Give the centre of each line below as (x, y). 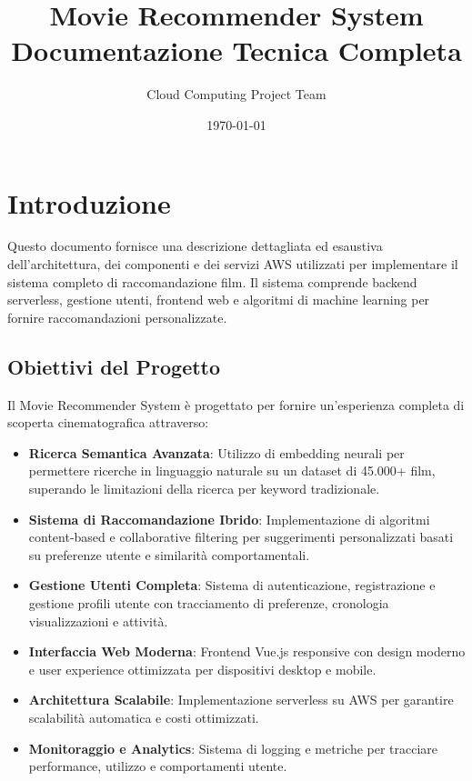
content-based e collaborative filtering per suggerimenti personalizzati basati (241, 537)
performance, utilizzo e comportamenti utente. (158, 766)
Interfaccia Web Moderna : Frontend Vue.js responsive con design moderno (247, 651)
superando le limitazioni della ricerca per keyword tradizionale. (204, 488)
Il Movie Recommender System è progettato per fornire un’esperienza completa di (236, 404)
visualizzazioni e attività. (98, 621)
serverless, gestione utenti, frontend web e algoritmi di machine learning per (219, 300)
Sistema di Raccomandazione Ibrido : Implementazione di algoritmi (229, 519)
